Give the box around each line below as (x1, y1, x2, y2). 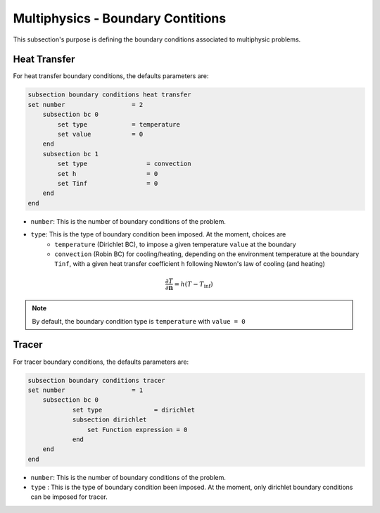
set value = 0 (57, 130, 144, 138)
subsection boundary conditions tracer (27, 376, 165, 384)
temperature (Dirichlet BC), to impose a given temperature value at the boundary (54, 240, 296, 248)
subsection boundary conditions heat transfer (27, 91, 191, 99)
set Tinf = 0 (57, 179, 158, 187)
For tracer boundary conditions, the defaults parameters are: (13, 357, 189, 366)
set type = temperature (57, 120, 181, 128)
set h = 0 (57, 170, 158, 177)
